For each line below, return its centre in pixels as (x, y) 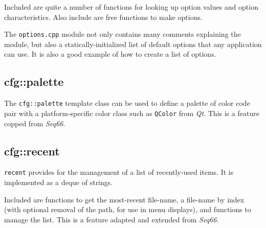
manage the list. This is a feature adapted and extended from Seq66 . (112, 219)
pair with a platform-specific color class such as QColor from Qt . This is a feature (132, 113)
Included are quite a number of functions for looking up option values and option (131, 7)
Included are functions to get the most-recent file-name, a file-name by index (124, 199)
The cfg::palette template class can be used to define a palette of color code (127, 103)
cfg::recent (32, 151)
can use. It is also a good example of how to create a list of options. (110, 54)
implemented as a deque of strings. (59, 182)
